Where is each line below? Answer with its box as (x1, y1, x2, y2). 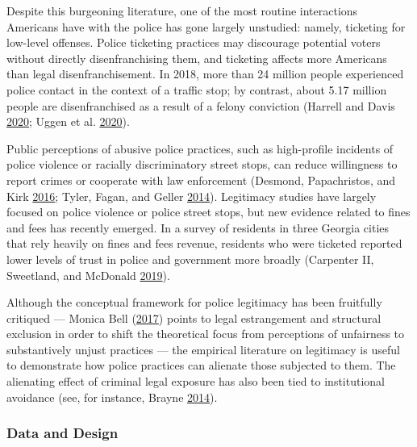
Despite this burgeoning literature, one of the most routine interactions (6, 2, 358, 19)
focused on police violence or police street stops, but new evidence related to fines (6, 203, 411, 220)
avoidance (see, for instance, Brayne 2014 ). (6, 388, 218, 405)
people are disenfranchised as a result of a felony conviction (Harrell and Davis (6, 97, 395, 114)
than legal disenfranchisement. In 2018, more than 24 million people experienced (6, 65, 404, 82)
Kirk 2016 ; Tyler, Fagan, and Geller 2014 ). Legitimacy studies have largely (6, 187, 377, 204)
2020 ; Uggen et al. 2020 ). (6, 113, 130, 130)
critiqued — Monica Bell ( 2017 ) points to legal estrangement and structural (6, 309, 382, 326)
